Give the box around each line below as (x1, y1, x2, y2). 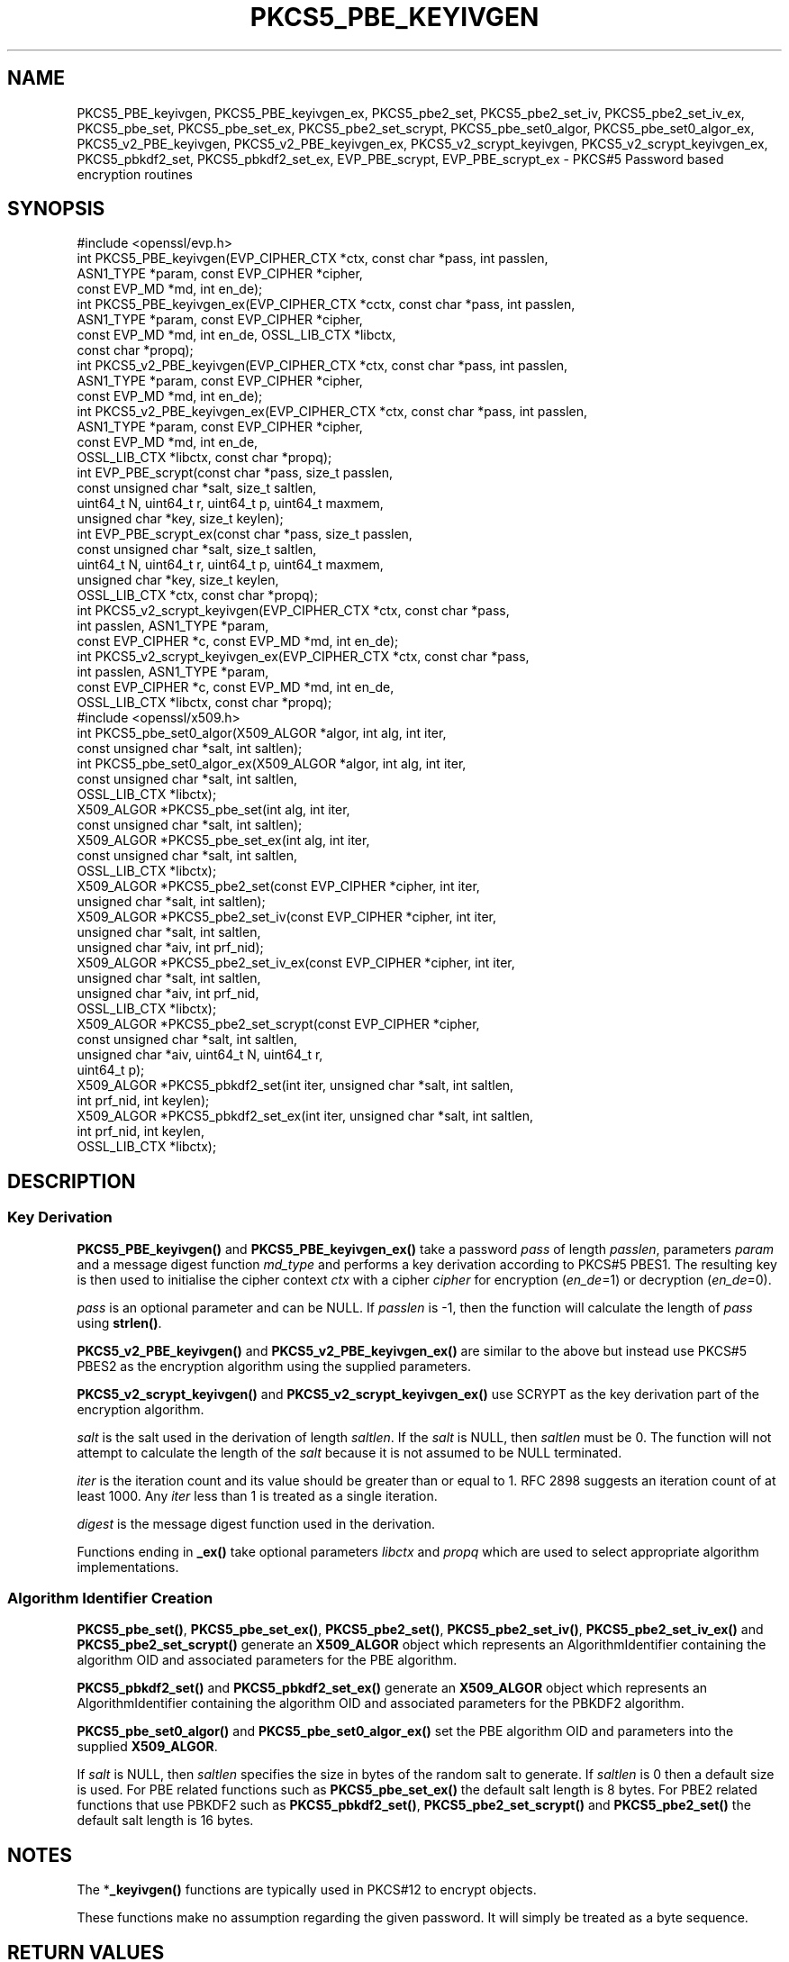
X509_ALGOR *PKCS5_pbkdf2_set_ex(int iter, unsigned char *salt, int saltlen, (77, 1108, 533, 1124)
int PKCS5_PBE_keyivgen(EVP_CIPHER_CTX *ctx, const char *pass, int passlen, (77, 250, 549, 267)
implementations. (77, 1558, 179, 1575)
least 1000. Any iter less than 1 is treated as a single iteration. (77, 1487, 438, 1503)
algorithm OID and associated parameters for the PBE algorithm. (77, 1652, 458, 1668)
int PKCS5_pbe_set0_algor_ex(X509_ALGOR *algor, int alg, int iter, (77, 756, 467, 772)
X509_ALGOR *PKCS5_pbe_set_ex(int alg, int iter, (77, 832, 370, 849)
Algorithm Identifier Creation (7, 1589, 213, 1608)
